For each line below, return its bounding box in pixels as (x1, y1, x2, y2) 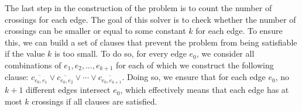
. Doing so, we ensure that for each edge (122, 71, 266, 83)
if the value (5, 47, 45, 60)
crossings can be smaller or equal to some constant (5, 25, 186, 37)
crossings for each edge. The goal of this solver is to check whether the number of (5, 13, 296, 25)
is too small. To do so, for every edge (54, 47, 187, 60)
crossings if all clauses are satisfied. (32, 95, 157, 107)
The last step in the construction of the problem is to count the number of (5, 2, 272, 13)
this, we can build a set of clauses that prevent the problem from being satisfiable (5, 36, 297, 48)
